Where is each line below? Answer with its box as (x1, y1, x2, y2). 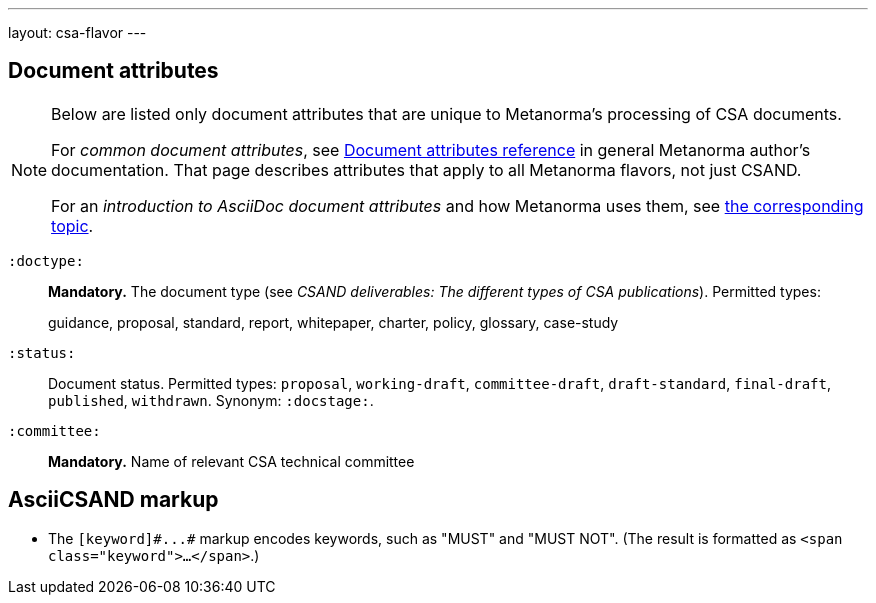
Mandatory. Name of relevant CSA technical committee (48, 452, 415, 470)
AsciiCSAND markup (8, 487, 219, 513)
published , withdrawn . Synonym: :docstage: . (48, 391, 374, 409)
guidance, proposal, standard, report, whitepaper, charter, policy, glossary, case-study (48, 313, 619, 331)
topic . (51, 215, 94, 236)
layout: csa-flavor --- (8, 24, 147, 41)
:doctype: (8, 252, 84, 269)
